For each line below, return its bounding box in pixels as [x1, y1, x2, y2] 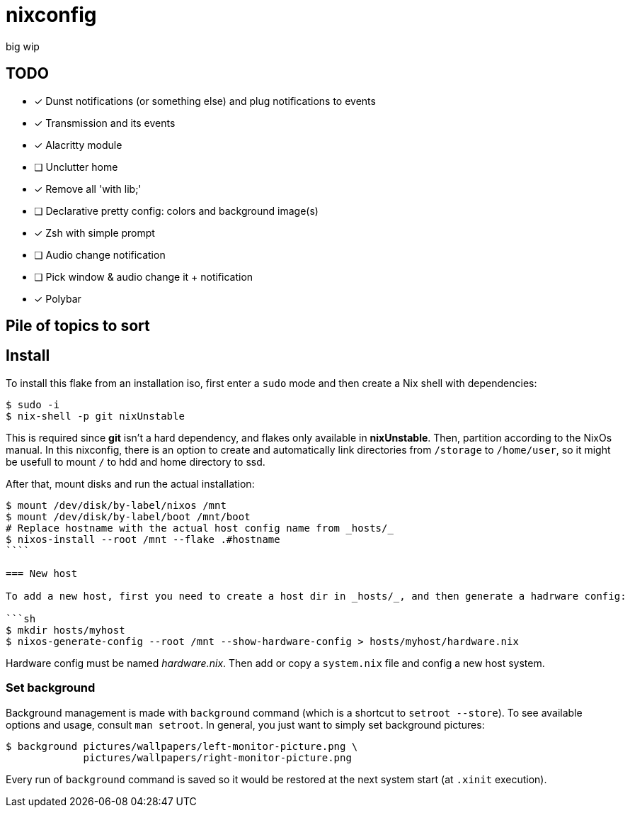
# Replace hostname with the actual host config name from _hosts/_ [6, 522, 394, 534]
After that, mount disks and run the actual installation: [6, 477, 255, 490]
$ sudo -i [6, 398, 59, 410]
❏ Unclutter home [34, 160, 118, 173]
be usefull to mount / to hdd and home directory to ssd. [6, 455, 265, 468]
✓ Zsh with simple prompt [34, 226, 155, 239]
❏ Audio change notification [34, 248, 166, 261]
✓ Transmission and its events [34, 116, 176, 129]
